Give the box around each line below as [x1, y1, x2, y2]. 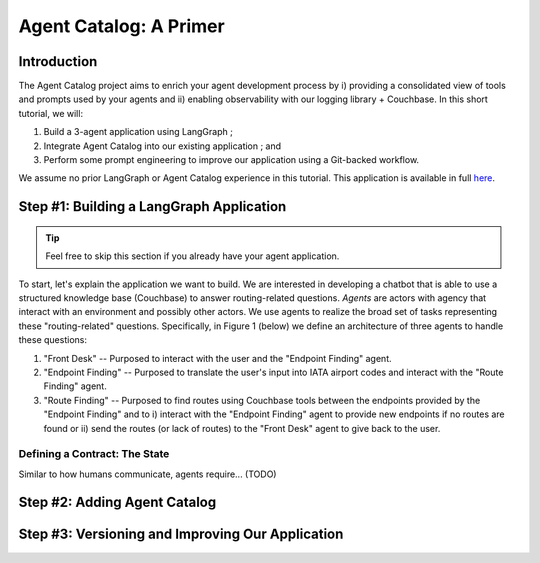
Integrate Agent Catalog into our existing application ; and [43, 140, 282, 152]
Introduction [18, 53, 98, 70]
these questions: [18, 334, 87, 346]
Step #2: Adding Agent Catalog [18, 494, 217, 511]
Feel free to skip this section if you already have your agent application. [45, 250, 340, 262]
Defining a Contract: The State [18, 447, 170, 461]
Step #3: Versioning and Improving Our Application [18, 526, 344, 543]
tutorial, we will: [18, 107, 84, 119]
